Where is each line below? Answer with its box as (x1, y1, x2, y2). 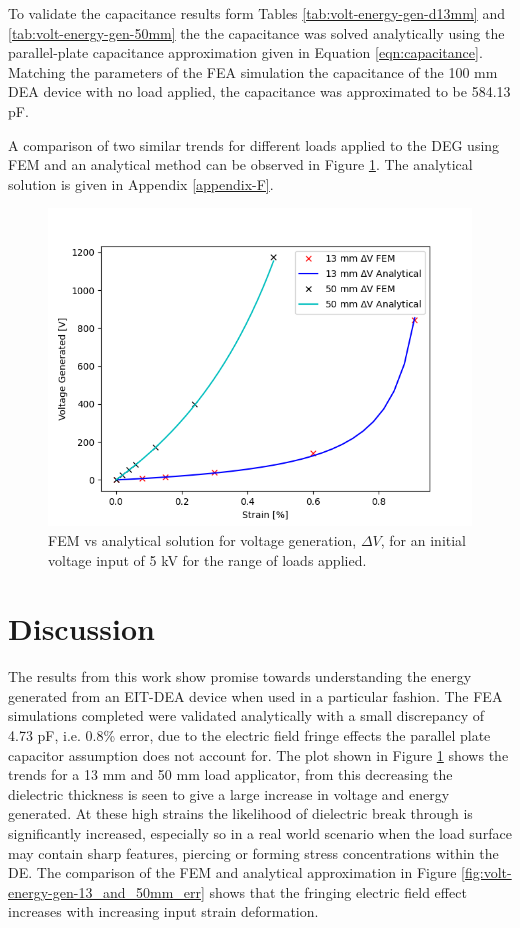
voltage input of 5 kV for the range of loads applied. (48, 549, 367, 570)
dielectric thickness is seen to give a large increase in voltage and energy (8, 783, 450, 804)
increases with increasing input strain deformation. (8, 901, 319, 922)
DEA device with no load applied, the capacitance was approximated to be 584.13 (8, 81, 511, 102)
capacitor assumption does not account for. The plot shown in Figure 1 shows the (8, 744, 509, 765)
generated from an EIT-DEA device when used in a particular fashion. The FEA (8, 685, 503, 706)
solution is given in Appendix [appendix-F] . (8, 173, 274, 194)
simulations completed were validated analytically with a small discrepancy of (8, 705, 484, 726)
